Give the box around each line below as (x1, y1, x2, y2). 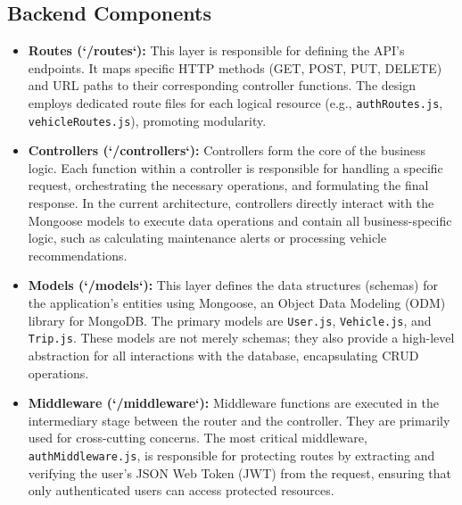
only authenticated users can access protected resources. (28, 481, 334, 500)
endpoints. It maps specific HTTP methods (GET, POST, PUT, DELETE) (28, 58, 442, 77)
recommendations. (28, 245, 128, 264)
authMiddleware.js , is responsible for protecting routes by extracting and (28, 445, 435, 464)
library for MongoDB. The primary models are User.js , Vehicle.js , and (28, 310, 432, 329)
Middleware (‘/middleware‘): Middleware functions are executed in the (28, 393, 439, 412)
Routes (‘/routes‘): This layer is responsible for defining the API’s (28, 41, 405, 60)
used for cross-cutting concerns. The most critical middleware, (28, 428, 367, 447)
